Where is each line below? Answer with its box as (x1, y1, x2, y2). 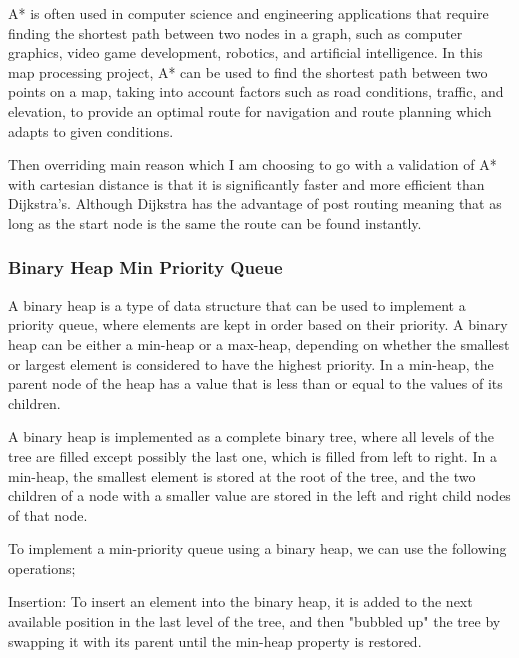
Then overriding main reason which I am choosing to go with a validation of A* (8, 154, 497, 175)
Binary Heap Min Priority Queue (8, 255, 283, 280)
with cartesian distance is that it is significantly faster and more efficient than (8, 173, 485, 194)
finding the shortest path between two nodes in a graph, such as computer (8, 22, 463, 43)
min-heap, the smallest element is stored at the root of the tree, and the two (8, 465, 476, 486)
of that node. (8, 504, 88, 525)
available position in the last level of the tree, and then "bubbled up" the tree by (8, 611, 501, 632)
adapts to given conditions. (8, 120, 174, 141)
